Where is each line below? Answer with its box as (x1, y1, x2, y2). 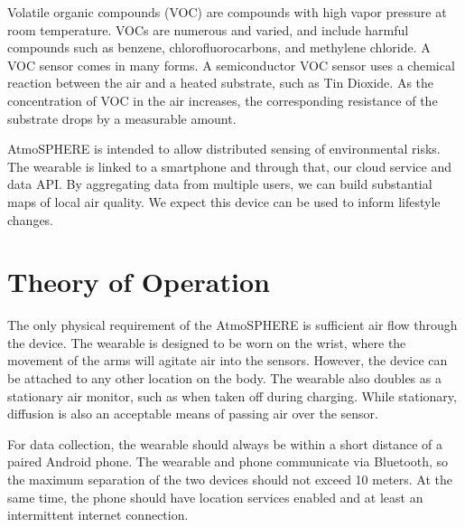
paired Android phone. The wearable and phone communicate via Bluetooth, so (7, 452, 449, 471)
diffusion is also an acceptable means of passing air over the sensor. (7, 404, 378, 423)
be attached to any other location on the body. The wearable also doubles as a (7, 369, 442, 388)
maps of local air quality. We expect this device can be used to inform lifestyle (7, 192, 441, 211)
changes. (7, 210, 54, 229)
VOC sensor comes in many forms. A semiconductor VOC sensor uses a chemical (7, 55, 455, 74)
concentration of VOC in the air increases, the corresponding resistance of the (7, 90, 438, 109)
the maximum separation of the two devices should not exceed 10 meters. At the (7, 470, 453, 488)
